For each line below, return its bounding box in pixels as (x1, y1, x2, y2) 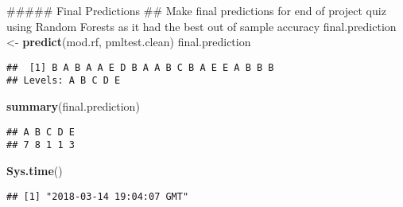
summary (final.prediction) (6, 98, 140, 115)
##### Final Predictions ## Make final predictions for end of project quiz (6, 2, 386, 18)
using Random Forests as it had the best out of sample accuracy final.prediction (6, 18, 397, 34)
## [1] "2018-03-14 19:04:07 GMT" (6, 190, 189, 202)
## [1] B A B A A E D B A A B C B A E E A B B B (6, 61, 274, 73)
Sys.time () (6, 162, 63, 178)
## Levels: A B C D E (6, 75, 121, 87)
